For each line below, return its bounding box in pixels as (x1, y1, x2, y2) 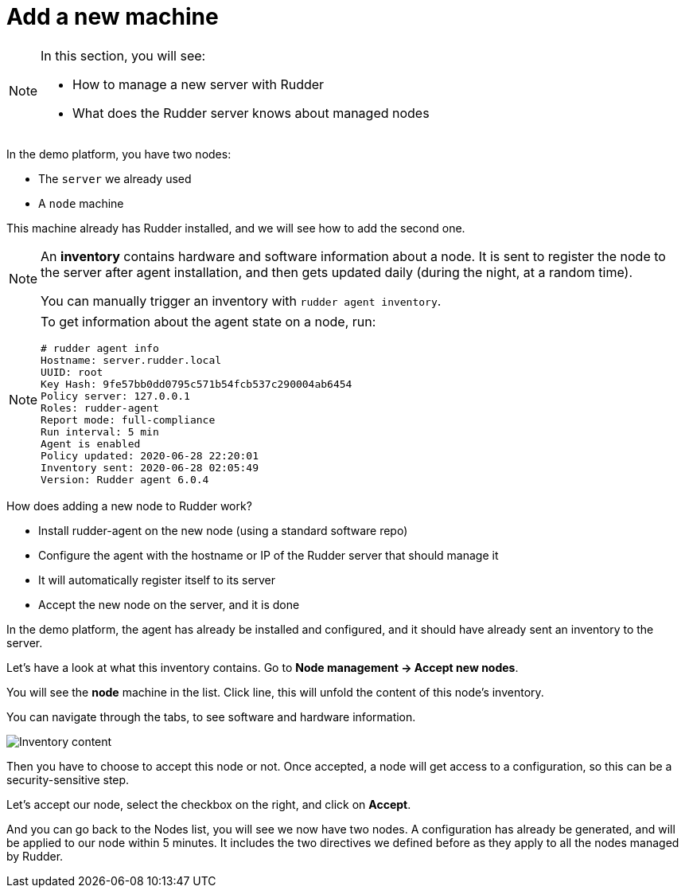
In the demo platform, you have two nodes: (6, 146, 232, 161)
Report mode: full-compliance (41, 413, 216, 426)
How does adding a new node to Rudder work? (6, 498, 252, 513)
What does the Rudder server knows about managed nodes (72, 104, 430, 121)
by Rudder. (6, 849, 64, 863)
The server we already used (38, 171, 192, 185)
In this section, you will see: (41, 47, 206, 64)
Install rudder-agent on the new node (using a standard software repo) (38, 523, 408, 537)
